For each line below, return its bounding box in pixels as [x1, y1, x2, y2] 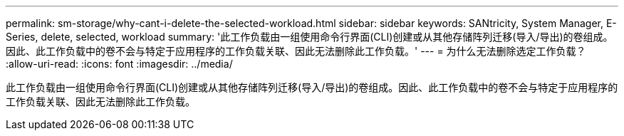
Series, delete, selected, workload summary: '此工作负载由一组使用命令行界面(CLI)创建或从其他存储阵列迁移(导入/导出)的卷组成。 [6, 31, 613, 43]
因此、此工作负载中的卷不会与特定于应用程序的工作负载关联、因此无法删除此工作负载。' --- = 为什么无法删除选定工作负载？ [6, 45, 586, 57]
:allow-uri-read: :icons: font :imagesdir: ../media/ [6, 58, 233, 70]
